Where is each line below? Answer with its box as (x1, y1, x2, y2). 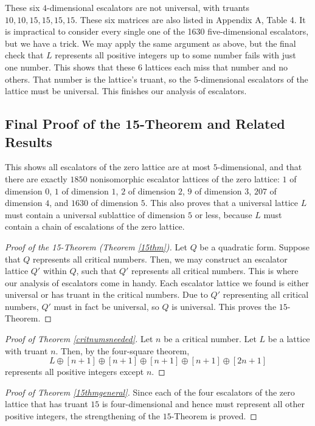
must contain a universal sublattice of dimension (5, 208, 185, 221)
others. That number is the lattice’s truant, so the (5, 72, 192, 85)
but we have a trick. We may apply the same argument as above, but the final (5, 36, 296, 49)
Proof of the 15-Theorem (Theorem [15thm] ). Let (5, 240, 187, 253)
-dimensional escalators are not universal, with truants (46, 1, 250, 13)
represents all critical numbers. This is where (131, 264, 299, 277)
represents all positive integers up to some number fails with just (55, 49, 296, 61)
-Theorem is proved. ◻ (171, 410, 257, 422)
